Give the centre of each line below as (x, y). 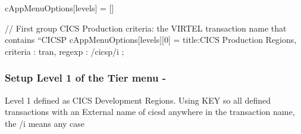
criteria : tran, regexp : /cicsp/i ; (65, 51)
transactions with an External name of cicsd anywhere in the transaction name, (150, 112)
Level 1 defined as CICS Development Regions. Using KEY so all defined (138, 100)
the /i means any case (45, 123)
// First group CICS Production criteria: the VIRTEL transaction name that (146, 28)
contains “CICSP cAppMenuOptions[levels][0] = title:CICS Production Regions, (151, 40)
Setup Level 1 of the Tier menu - (85, 78)
